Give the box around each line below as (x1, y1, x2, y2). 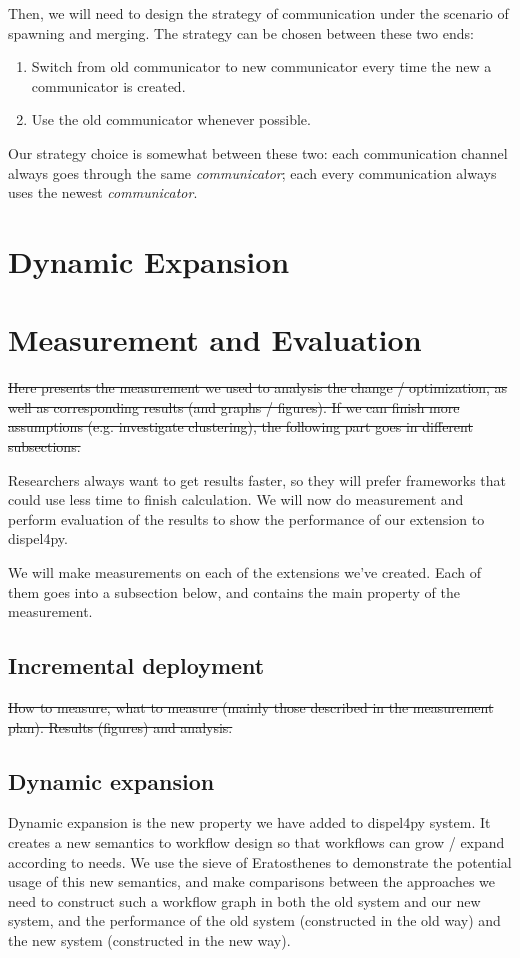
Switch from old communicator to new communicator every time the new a (31, 56, 492, 77)
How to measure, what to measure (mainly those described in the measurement (8, 696, 494, 717)
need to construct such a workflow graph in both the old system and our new (8, 890, 481, 911)
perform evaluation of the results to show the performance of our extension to (8, 508, 485, 529)
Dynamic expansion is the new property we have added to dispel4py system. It (8, 812, 491, 833)
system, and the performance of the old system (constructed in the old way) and (8, 910, 501, 931)
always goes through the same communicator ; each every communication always (8, 162, 497, 183)
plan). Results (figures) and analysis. (8, 716, 233, 737)
